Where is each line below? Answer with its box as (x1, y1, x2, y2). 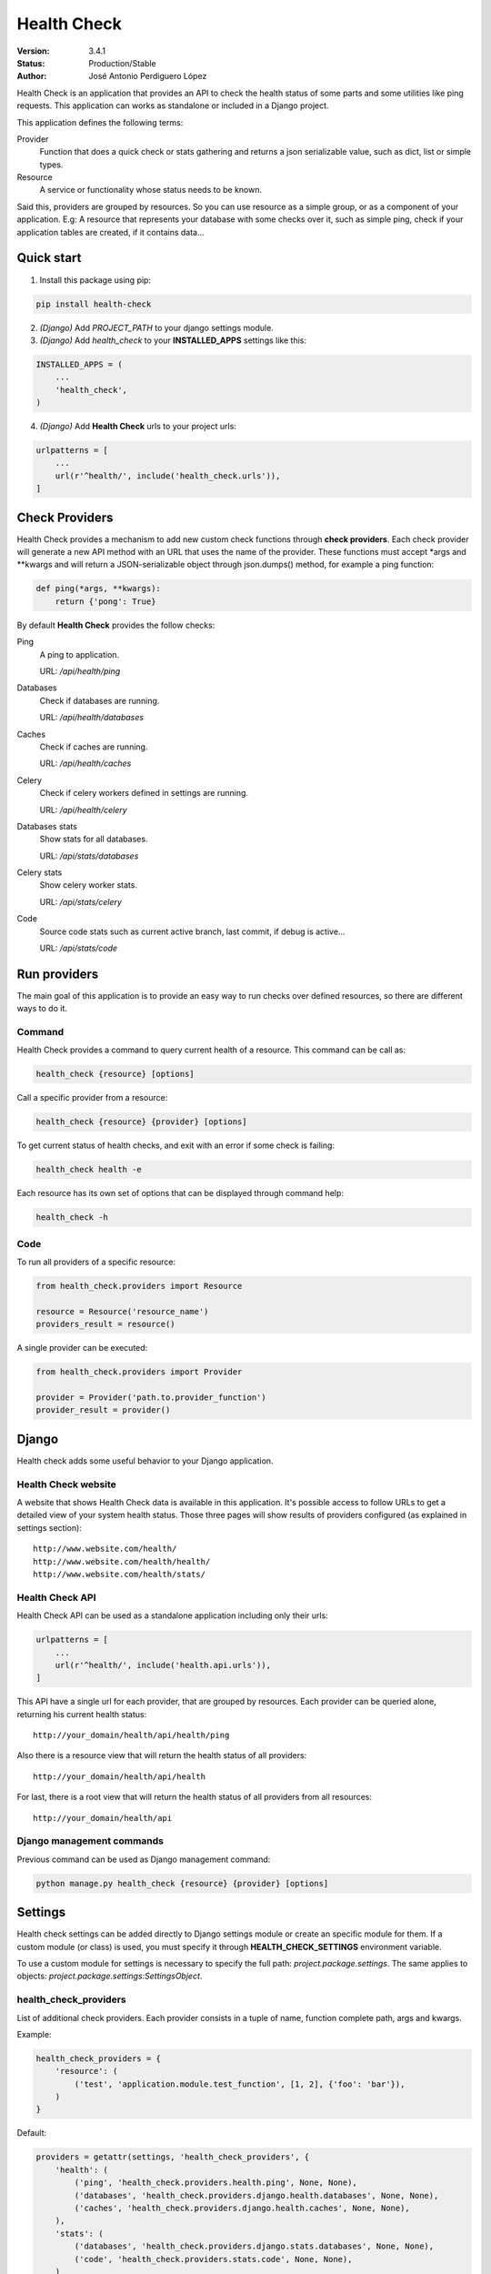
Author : (16, 71, 47, 82)
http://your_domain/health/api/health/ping (33, 1730, 230, 1741)
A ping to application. (39, 649, 120, 659)
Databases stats (16, 820, 77, 831)
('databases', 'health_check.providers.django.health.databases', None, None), (74, 2190, 439, 2200)
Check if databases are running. (39, 695, 160, 706)
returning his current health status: (16, 1708, 147, 1719)
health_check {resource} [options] (35, 1069, 195, 1080)
